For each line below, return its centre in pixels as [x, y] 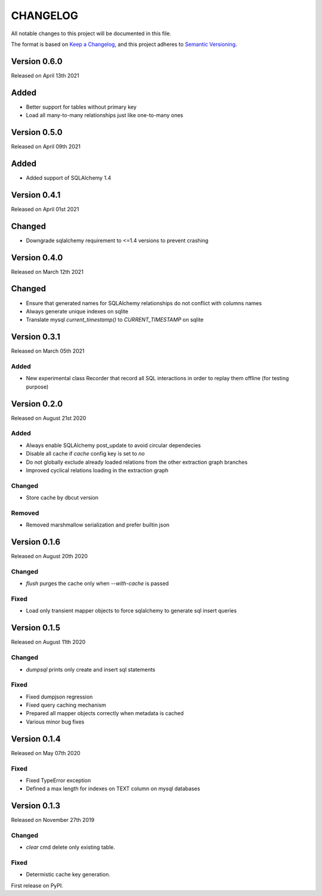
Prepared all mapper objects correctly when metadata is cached [105, 713]
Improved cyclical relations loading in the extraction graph [97, 470]
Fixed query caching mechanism [66, 705]
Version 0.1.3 [36, 806]
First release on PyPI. [37, 885]
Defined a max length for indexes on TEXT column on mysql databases [113, 789]
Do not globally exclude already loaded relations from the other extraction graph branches [137, 462]
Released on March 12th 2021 [47, 272]
